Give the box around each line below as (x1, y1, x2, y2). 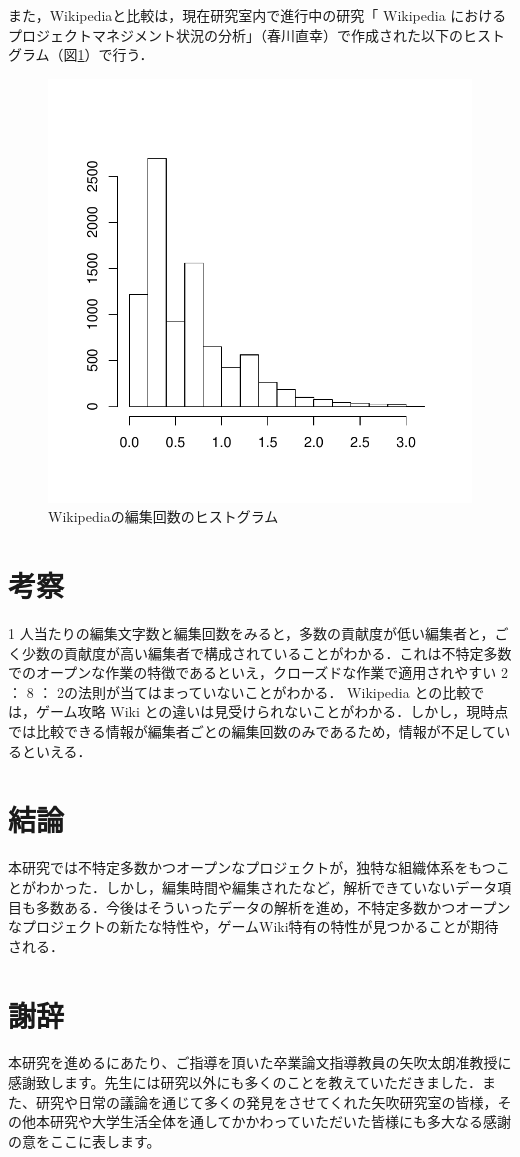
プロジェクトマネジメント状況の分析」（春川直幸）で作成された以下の (8, 24, 463, 45)
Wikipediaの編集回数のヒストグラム (48, 506, 279, 527)
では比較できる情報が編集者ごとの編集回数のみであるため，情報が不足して (8, 721, 497, 742)
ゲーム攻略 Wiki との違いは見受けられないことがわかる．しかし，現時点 (35, 701, 509, 722)
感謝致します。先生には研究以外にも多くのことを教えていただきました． (8, 1072, 482, 1093)
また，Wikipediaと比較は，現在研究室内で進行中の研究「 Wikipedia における (8, 5, 507, 25)
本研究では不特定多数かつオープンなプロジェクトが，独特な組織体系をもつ (8, 857, 496, 878)
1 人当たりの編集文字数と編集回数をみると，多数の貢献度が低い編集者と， (8, 623, 495, 644)
